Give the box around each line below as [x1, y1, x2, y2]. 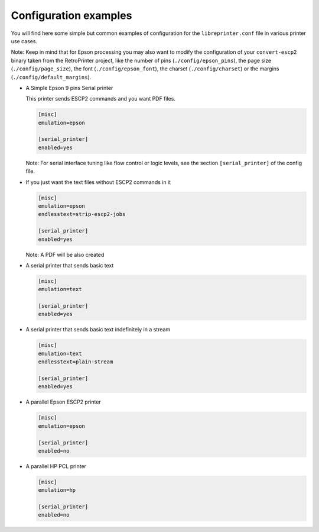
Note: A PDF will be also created [25, 251, 105, 258]
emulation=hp [38, 487, 76, 494]
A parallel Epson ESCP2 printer [25, 398, 102, 405]
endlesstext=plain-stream [38, 359, 113, 365]
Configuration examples [11, 9, 132, 22]
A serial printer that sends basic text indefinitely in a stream [25, 326, 171, 333]
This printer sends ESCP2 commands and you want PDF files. [25, 95, 175, 102]
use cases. [11, 37, 38, 44]
